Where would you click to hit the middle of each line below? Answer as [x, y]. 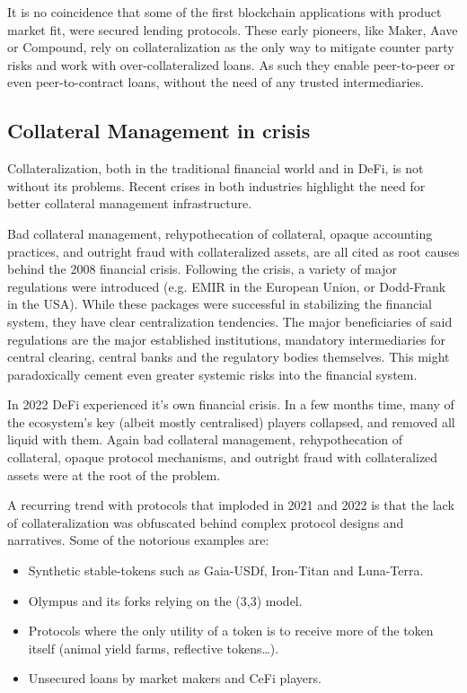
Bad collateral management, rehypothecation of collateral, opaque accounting [220, 233]
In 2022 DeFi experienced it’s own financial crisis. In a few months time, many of [231, 404]
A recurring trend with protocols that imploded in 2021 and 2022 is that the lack [231, 505]
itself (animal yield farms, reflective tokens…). [154, 648]
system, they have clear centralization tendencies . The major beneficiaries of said [230, 321]
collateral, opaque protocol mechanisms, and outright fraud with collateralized [223, 457]
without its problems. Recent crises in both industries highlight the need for [216, 185]
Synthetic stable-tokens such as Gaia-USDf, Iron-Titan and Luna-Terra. [226, 570]
